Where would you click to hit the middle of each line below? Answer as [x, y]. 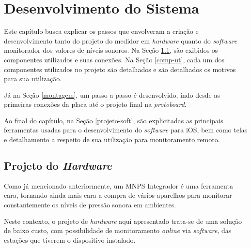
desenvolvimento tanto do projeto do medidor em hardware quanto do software [121, 40]
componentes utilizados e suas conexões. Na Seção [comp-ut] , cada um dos [114, 59]
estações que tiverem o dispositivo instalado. [70, 240]
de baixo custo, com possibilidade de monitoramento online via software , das [118, 230]
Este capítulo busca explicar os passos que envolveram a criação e [101, 31]
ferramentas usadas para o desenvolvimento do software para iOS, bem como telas [126, 130]
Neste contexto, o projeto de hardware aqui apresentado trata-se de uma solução [123, 221]
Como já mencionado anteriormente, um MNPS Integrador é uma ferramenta [118, 185]
